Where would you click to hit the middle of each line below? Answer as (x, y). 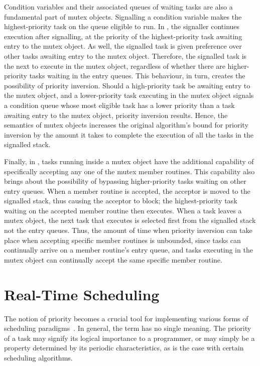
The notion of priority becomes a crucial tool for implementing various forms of (126, 318)
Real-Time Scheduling (82, 294)
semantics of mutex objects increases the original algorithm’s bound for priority (126, 125)
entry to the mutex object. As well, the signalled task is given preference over (123, 46)
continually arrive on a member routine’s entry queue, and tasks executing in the (128, 250)
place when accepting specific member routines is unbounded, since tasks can (122, 240)
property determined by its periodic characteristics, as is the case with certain (124, 348)
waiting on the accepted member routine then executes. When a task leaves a (123, 210)
